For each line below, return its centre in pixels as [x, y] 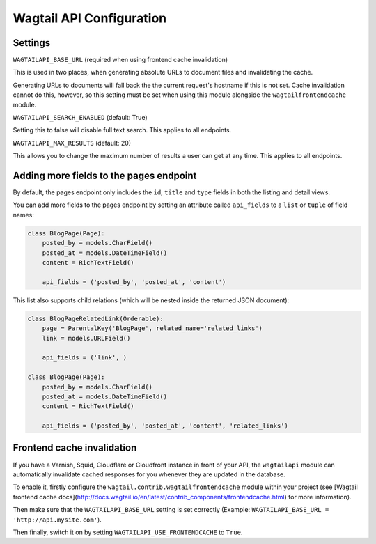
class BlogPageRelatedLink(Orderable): [95, 318]
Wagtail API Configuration [90, 18]
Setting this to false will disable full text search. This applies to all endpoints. [122, 130]
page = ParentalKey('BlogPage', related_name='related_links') [152, 328]
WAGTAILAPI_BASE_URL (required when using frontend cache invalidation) [120, 60]
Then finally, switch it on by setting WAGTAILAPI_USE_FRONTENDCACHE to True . [128, 532]
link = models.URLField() [86, 338]
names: [23, 215]
